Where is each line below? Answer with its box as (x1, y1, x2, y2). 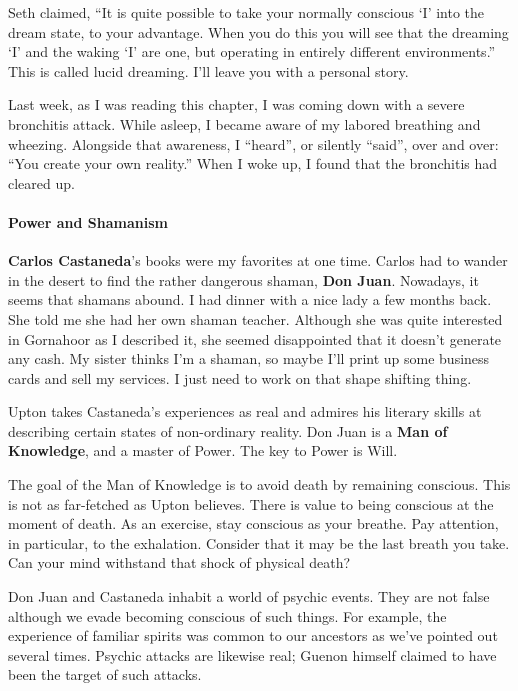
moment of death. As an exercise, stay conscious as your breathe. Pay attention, (8, 513, 499, 534)
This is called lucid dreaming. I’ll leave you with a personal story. (8, 60, 409, 81)
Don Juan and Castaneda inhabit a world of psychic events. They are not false (8, 586, 490, 607)
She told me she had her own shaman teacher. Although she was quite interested (8, 308, 503, 329)
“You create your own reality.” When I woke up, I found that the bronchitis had (8, 153, 498, 174)
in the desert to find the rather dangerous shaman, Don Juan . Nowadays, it (8, 269, 479, 290)
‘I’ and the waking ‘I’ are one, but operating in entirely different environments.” (8, 41, 496, 62)
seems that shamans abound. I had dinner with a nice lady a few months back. (8, 289, 492, 310)
